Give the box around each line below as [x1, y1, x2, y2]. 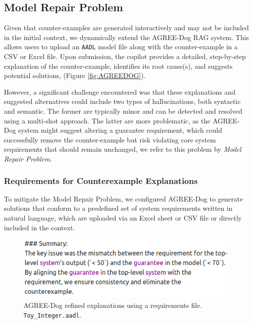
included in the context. [4, 222, 75, 232]
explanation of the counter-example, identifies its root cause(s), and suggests [4, 61, 233, 71]
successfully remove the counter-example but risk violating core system [4, 134, 216, 144]
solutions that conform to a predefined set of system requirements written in [4, 203, 232, 213]
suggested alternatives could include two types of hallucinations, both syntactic [4, 96, 241, 106]
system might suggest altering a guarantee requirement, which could [18, 125, 222, 135]
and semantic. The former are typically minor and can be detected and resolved [4, 106, 242, 116]
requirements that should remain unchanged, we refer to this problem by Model [4, 144, 241, 154]
